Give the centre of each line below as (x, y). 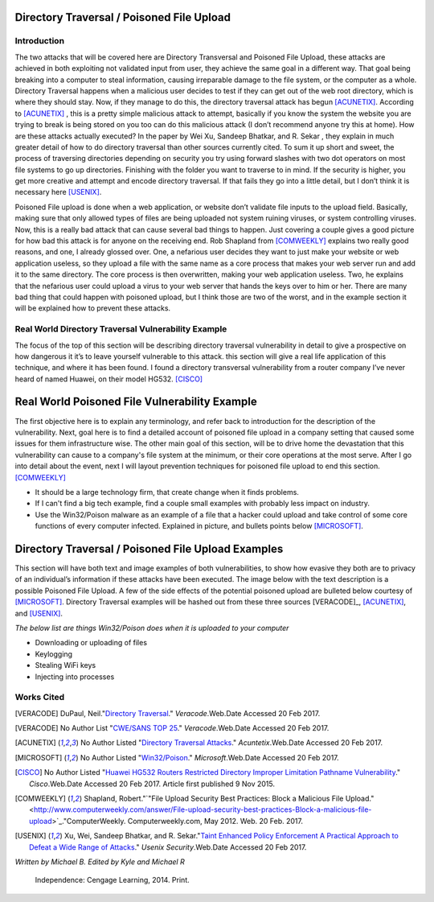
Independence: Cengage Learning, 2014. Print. (112, 880)
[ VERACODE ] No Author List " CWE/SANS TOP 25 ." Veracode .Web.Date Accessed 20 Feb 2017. (172, 728)
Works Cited (40, 698)
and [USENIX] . (39, 613)
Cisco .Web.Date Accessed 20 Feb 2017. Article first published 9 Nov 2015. (152, 784)
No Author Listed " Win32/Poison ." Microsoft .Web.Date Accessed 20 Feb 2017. (209, 757)
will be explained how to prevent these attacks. (93, 308)
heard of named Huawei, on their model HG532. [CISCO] (109, 379)
